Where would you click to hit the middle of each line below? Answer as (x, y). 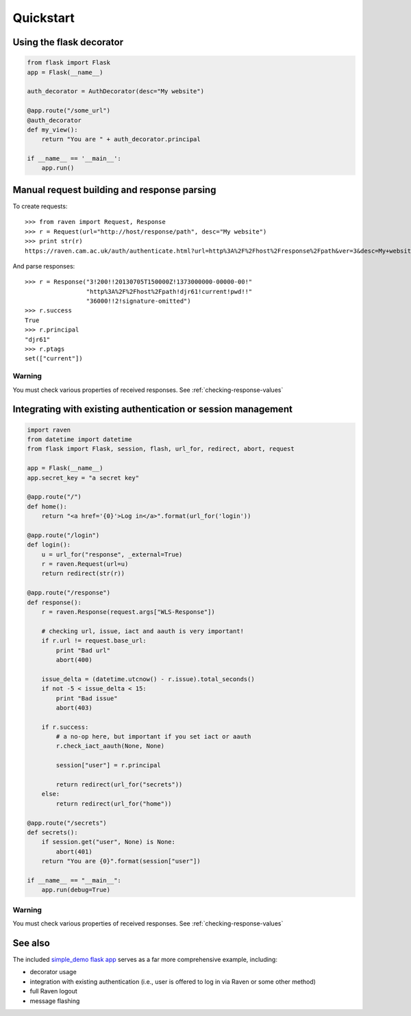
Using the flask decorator (68, 42)
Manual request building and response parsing (114, 189)
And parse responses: (44, 266)
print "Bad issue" (87, 698)
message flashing (55, 1001)
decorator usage (53, 972)
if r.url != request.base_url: (94, 641)
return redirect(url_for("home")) (114, 804)
